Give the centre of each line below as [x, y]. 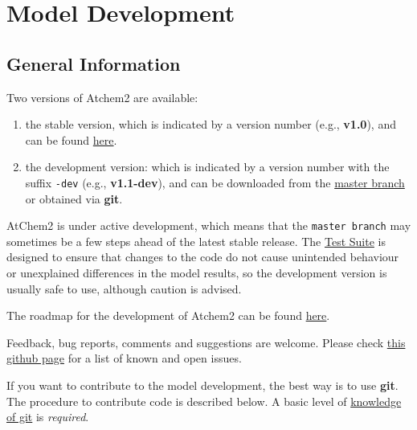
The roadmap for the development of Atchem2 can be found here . [168, 315]
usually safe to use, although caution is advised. [124, 288]
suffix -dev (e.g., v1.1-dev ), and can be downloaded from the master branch [215, 182]
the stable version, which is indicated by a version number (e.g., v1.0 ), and [211, 124]
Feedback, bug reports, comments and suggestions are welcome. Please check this [206, 342]
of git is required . [48, 417]
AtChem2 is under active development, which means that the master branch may [209, 225]
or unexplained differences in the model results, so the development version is [197, 273]
